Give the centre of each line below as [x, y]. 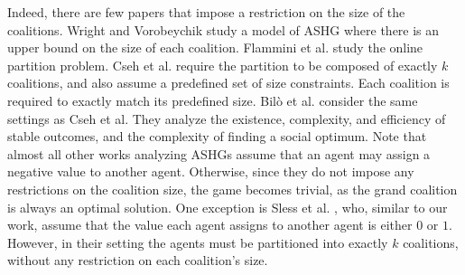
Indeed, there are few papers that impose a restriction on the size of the [206, 12]
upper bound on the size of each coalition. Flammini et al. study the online [215, 47]
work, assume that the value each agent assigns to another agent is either [210, 225]
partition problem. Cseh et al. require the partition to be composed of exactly [223, 65]
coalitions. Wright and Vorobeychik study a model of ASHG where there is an [223, 29]
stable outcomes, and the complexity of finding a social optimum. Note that [217, 136]
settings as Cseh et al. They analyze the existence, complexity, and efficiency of [227, 118]
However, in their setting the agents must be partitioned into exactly [198, 242]
